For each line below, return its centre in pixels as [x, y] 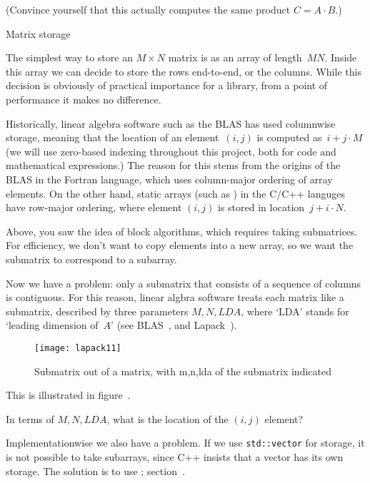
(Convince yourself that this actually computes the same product [148, 9]
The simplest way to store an [69, 57]
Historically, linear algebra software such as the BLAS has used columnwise [171, 123]
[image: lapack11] [78, 348]
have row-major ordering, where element [94, 207]
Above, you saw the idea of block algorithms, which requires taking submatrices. [182, 231]
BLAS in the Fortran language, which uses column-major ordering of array [169, 179]
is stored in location [261, 207]
